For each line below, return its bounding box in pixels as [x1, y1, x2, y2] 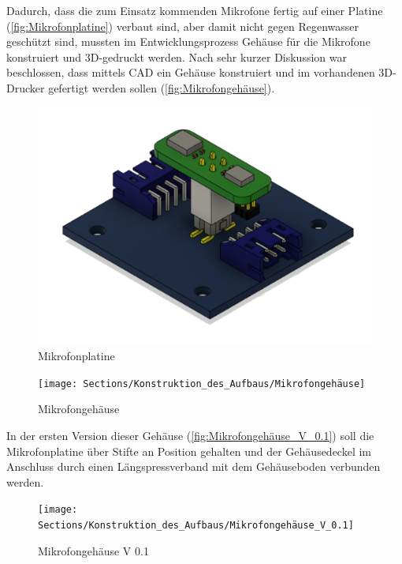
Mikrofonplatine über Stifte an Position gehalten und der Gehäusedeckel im [6, 442, 372, 459]
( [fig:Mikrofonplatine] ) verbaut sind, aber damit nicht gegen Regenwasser [6, 17, 359, 34]
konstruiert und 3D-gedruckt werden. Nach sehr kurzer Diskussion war [6, 48, 347, 65]
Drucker [6, 79, 45, 96]
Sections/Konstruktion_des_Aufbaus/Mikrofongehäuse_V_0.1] [38, 520, 354, 532]
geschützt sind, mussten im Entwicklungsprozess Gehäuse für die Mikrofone [6, 33, 370, 50]
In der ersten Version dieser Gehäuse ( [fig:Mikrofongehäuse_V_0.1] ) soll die [6, 427, 374, 444]
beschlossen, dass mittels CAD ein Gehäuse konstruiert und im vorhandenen [6, 64, 375, 81]
